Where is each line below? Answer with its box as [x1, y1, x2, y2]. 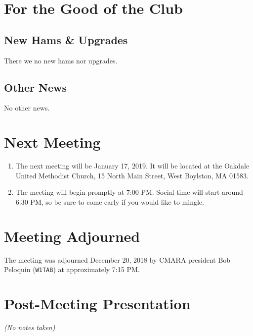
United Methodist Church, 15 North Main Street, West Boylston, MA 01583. [15, 170, 249, 180]
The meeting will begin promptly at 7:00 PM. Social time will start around [15, 187, 243, 197]
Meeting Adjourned [4, 225, 140, 246]
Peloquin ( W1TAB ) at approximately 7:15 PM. [4, 264, 140, 275]
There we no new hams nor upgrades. [4, 55, 118, 65]
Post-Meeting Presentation [4, 293, 191, 314]
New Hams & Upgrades [4, 32, 128, 47]
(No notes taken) [4, 322, 55, 332]
